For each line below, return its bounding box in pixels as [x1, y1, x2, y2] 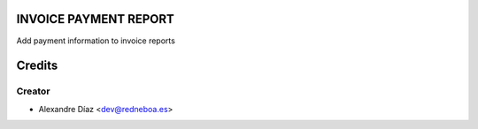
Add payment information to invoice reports [16, 35, 176, 46]
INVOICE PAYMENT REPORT [16, 11, 174, 27]
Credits [16, 58, 58, 73]
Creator [16, 85, 50, 97]
